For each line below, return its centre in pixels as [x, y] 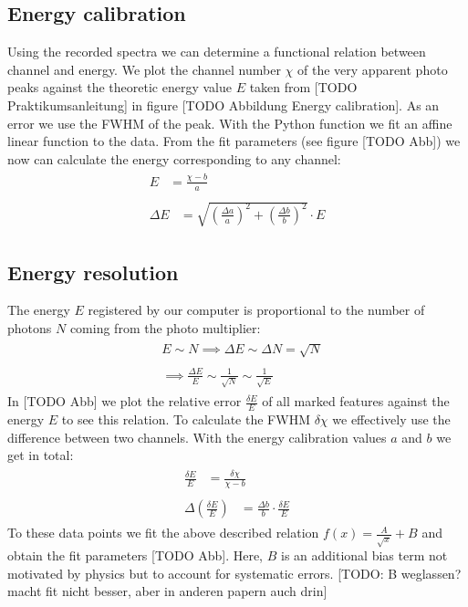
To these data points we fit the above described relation [163, 533]
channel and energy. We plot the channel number [144, 69]
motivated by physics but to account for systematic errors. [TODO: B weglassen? [234, 573]
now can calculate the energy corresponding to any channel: [174, 158]
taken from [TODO [303, 87]
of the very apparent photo [373, 69]
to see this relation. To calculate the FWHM [186, 419]
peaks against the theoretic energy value [120, 87]
